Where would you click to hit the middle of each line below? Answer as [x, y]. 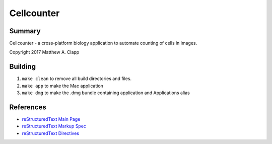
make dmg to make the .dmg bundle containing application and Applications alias [106, 93]
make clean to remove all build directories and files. [77, 79]
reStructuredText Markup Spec [54, 126]
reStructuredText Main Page [51, 119]
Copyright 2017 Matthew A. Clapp [44, 52]
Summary [25, 31]
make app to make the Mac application [62, 86]
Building [23, 67]
